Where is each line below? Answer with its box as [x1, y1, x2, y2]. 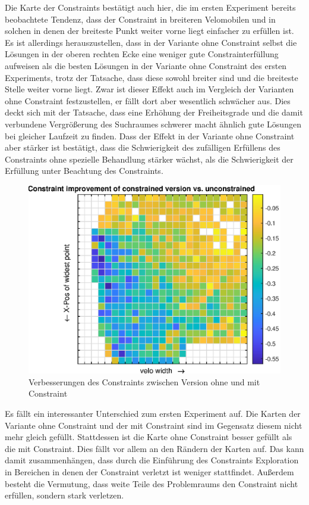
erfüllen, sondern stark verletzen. [5, 489, 124, 501]
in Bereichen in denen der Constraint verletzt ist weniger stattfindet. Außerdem [5, 466, 294, 478]
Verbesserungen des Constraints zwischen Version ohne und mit [29, 375, 260, 388]
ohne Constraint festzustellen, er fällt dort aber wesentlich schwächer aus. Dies [5, 94, 291, 107]
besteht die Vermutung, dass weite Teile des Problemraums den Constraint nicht [5, 477, 298, 490]
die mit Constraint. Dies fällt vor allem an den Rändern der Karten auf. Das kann [5, 442, 304, 454]
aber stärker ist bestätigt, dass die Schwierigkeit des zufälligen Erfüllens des [5, 141, 280, 154]
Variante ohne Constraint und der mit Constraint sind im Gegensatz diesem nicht [5, 419, 302, 431]
